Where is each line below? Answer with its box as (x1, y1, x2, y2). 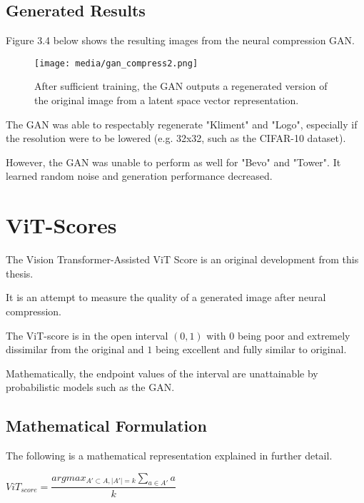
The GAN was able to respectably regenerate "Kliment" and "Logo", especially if (6, 116, 358, 131)
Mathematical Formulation (6, 415, 207, 437)
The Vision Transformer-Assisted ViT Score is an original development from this (6, 252, 359, 267)
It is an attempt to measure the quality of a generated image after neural (6, 290, 326, 305)
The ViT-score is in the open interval (6, 327, 168, 342)
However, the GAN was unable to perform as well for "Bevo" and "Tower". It (6, 154, 341, 169)
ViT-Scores (6, 210, 117, 240)
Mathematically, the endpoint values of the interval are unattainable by (6, 365, 318, 380)
